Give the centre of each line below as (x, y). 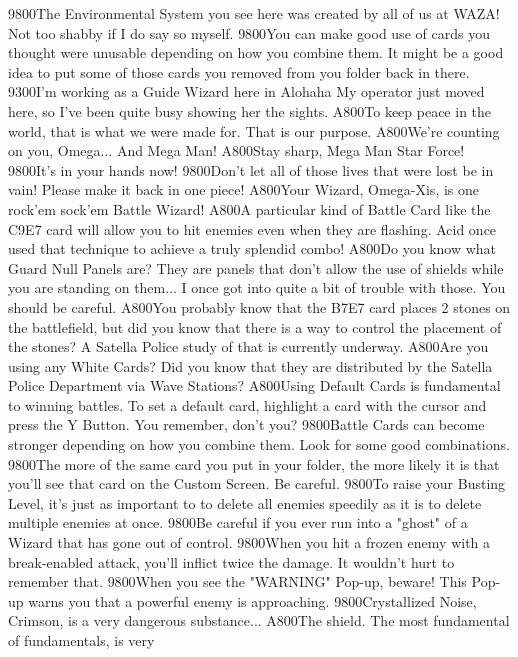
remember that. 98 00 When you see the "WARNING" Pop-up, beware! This (237, 581)
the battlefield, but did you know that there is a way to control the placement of (255, 326)
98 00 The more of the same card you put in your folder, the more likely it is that (254, 463)
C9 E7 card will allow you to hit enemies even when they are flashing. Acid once (252, 228)
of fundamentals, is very (81, 640)
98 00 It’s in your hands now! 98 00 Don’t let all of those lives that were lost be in (251, 169)
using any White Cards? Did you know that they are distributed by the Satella (250, 365)
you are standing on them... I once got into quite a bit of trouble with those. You (257, 287)
